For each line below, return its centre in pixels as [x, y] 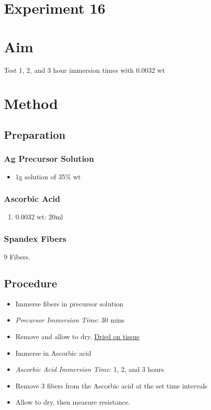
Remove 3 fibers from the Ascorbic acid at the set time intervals [111, 385]
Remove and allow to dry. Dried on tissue [77, 336]
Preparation [35, 134]
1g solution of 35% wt [48, 177]
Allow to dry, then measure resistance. [73, 402]
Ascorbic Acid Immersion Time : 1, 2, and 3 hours [90, 369]
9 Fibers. [17, 257]
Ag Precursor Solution [49, 159]
